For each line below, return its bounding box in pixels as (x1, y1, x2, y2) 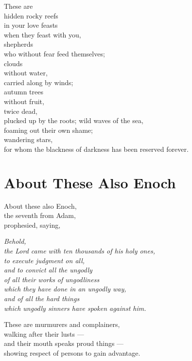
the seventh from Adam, (4, 210, 76, 220)
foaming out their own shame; (4, 125, 93, 135)
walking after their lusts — (4, 328, 84, 339)
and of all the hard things (4, 293, 80, 303)
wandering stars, (4, 134, 53, 144)
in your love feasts (4, 20, 58, 30)
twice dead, (4, 106, 37, 116)
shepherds (4, 39, 34, 49)
